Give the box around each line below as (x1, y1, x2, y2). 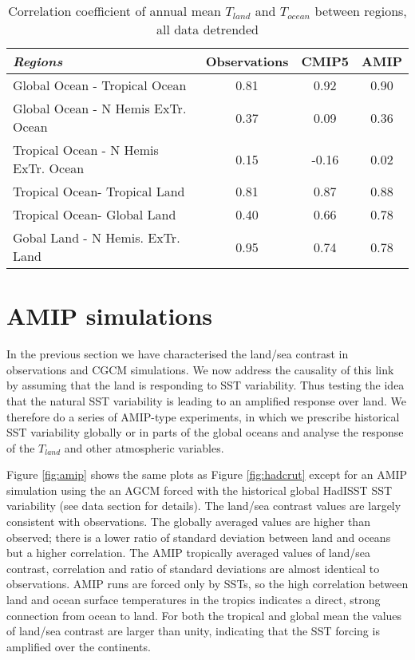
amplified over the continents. (6, 638, 151, 654)
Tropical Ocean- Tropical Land (13, 182, 185, 200)
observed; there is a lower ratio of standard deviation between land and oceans (6, 528, 391, 545)
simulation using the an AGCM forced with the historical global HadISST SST (6, 481, 393, 498)
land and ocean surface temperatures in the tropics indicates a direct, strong (6, 591, 381, 608)
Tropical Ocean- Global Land (13, 205, 176, 223)
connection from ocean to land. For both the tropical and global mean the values (6, 607, 402, 623)
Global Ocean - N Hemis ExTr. (13, 99, 187, 117)
